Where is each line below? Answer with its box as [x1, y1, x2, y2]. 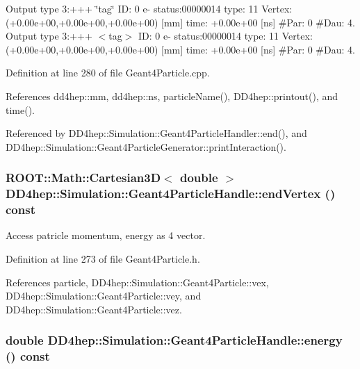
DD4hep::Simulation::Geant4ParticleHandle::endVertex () [6, 185, 336, 202]
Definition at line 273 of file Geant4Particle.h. [6, 252, 200, 265]
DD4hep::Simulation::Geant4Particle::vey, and [6, 288, 202, 303]
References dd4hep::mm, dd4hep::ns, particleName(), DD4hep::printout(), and [6, 88, 338, 103]
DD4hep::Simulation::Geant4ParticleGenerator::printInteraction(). [6, 139, 286, 154]
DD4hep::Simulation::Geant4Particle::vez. [6, 302, 182, 316]
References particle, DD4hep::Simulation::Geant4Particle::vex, [6, 274, 269, 289]
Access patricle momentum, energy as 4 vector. [6, 228, 206, 243]
